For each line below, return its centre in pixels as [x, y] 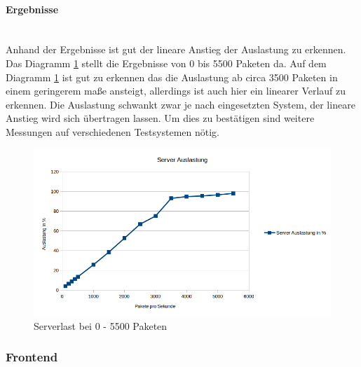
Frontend [32, 357]
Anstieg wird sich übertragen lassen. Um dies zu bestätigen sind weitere [160, 118]
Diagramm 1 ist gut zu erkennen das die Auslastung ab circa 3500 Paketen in [172, 77]
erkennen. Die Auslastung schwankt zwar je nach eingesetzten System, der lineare [180, 104]
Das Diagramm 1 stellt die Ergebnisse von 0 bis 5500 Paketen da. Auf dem [166, 63]
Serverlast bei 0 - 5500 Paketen [101, 325]
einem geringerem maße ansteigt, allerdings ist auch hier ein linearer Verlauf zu [176, 91]
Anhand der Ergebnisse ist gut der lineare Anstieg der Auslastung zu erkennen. [176, 49]
